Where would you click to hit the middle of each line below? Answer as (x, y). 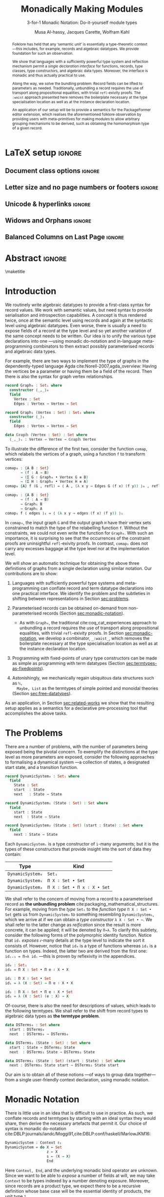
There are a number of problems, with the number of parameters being (76, 746)
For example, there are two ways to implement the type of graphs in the (77, 361)
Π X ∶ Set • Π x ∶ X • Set (79, 887)
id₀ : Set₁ (16, 965)
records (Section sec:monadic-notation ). (83, 613)
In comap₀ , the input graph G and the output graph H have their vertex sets (78, 522)
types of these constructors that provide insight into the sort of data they (78, 849)
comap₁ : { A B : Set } (27, 495)
